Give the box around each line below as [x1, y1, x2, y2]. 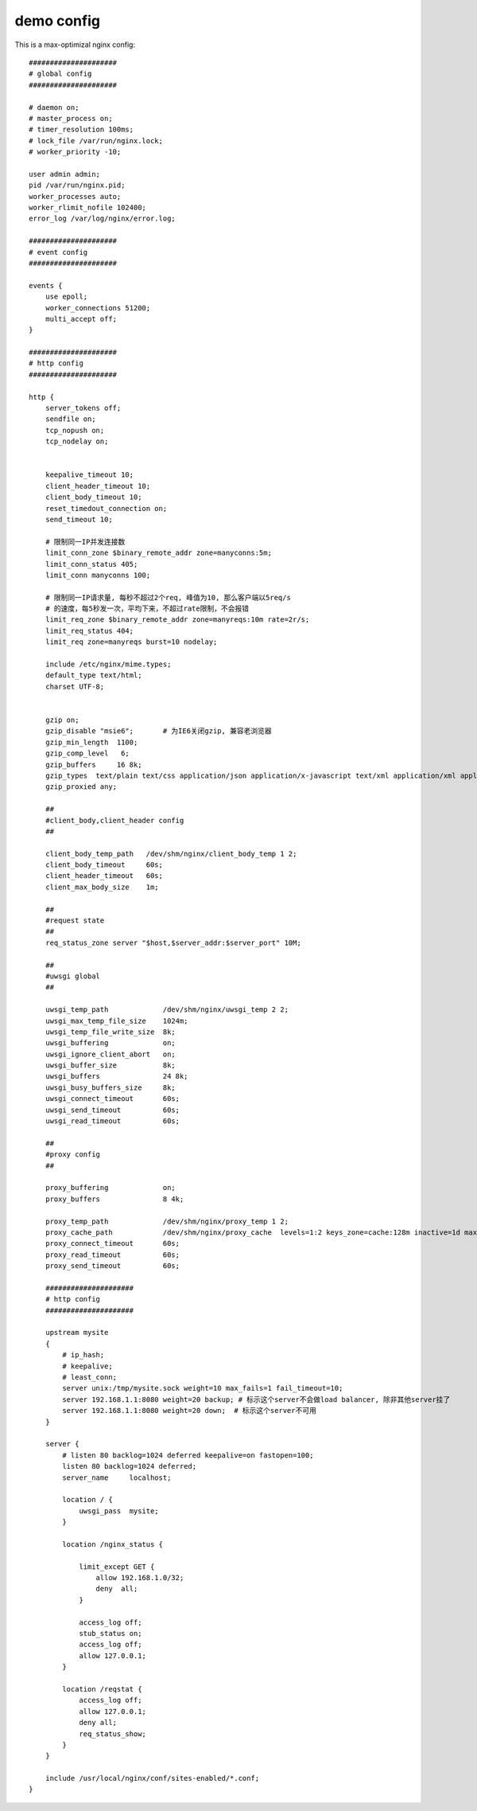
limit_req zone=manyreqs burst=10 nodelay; [45, 638, 218, 646]
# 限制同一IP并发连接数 [45, 537, 126, 546]
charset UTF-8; [45, 681, 105, 691]
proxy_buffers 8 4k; [45, 1194, 184, 1204]
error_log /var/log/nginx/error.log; [29, 214, 176, 223]
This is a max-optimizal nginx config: [14, 40, 135, 49]
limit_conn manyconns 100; [45, 570, 151, 580]
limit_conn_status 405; [45, 560, 138, 568]
